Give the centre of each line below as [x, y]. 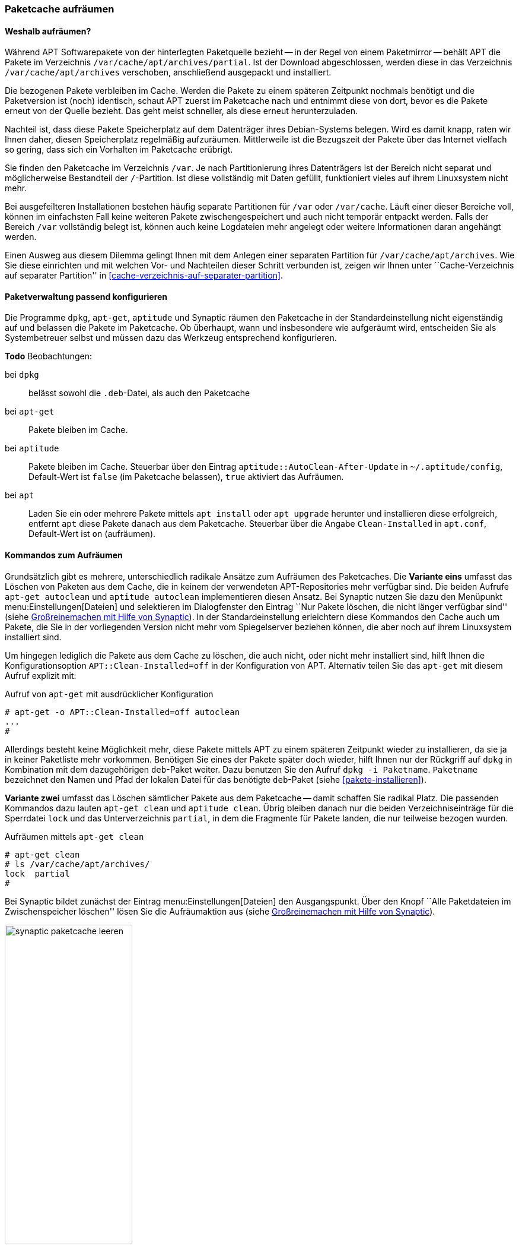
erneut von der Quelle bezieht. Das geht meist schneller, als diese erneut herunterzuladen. [182, 111]
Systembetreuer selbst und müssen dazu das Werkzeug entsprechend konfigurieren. [171, 338]
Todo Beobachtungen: [48, 356]
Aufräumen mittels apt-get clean [74, 836]
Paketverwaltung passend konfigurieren [86, 296]
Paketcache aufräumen [60, 9]
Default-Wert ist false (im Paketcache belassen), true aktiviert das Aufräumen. [186, 477]
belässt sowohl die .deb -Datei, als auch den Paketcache [139, 393]
